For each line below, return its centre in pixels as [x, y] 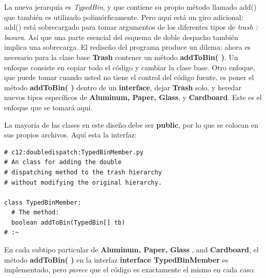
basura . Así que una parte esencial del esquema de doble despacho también [121, 37]
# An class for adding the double [63, 162]
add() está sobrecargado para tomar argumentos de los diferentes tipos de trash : [131, 27]
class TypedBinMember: [43, 202]
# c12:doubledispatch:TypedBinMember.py [74, 152]
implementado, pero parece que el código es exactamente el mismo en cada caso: [130, 270]
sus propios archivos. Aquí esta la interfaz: [70, 135]
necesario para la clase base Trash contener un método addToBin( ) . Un [121, 57]
